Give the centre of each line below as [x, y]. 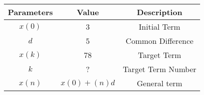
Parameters [30, 12]
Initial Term [160, 27]
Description [160, 12]
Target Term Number [160, 69]
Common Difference [160, 41]
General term [160, 83]
